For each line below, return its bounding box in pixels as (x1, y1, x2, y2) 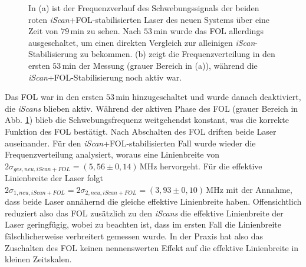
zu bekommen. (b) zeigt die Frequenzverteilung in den (80, 48, 275, 60)
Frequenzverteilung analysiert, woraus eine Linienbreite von (5, 148, 219, 161)
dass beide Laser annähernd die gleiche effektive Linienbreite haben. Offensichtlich (5, 195, 302, 208)
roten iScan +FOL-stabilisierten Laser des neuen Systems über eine (28, 13, 270, 25)
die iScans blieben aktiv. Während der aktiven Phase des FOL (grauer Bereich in (5, 102, 298, 114)
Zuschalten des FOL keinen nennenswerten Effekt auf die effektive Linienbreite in (5, 241, 299, 253)
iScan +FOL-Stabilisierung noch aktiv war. (28, 71, 182, 83)
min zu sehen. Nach (70, 25, 142, 37)
